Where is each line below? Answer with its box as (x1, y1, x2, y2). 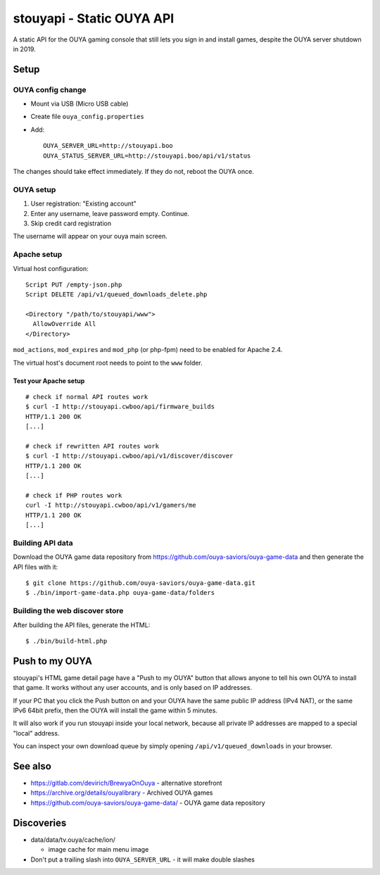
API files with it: (13, 562, 58, 571)
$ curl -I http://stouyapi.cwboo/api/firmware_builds (25, 403, 215, 411)
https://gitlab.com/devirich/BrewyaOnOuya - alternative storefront (30, 779, 222, 788)
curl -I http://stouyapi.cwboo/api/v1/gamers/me (25, 501, 196, 510)
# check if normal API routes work (25, 393, 148, 401)
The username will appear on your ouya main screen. (13, 232, 168, 241)
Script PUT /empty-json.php (25, 280, 122, 289)
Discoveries (13, 817, 67, 829)
